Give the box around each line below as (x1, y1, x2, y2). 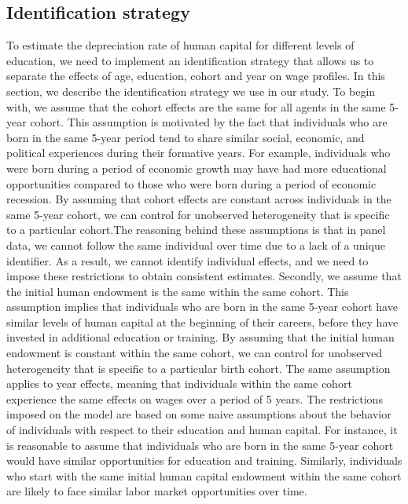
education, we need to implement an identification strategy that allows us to (6, 52, 374, 68)
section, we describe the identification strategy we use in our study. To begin (6, 82, 376, 99)
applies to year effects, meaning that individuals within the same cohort (6, 375, 352, 392)
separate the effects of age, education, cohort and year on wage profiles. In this (6, 68, 385, 84)
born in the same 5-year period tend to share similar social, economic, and (6, 129, 365, 145)
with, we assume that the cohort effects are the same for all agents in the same (6, 98, 386, 115)
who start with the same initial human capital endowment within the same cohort (6, 467, 402, 484)
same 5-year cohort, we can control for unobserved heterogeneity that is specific (6, 206, 390, 222)
